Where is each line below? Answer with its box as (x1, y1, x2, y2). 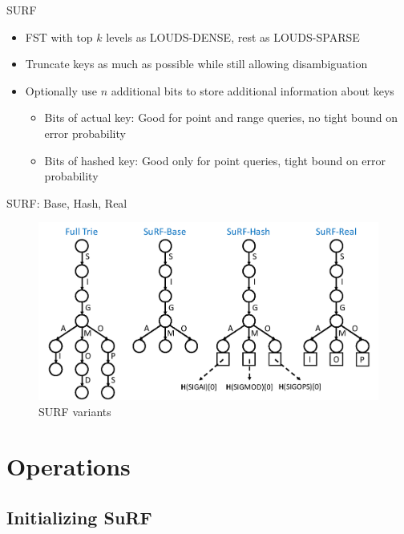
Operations (6, 450, 131, 483)
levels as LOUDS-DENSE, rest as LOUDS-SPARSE (106, 28, 360, 45)
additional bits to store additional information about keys (111, 82, 394, 99)
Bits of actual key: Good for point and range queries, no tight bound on (44, 109, 398, 126)
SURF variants (38, 403, 111, 419)
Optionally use (25, 82, 97, 99)
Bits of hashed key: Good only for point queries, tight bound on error (44, 152, 386, 168)
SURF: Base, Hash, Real (6, 194, 127, 211)
